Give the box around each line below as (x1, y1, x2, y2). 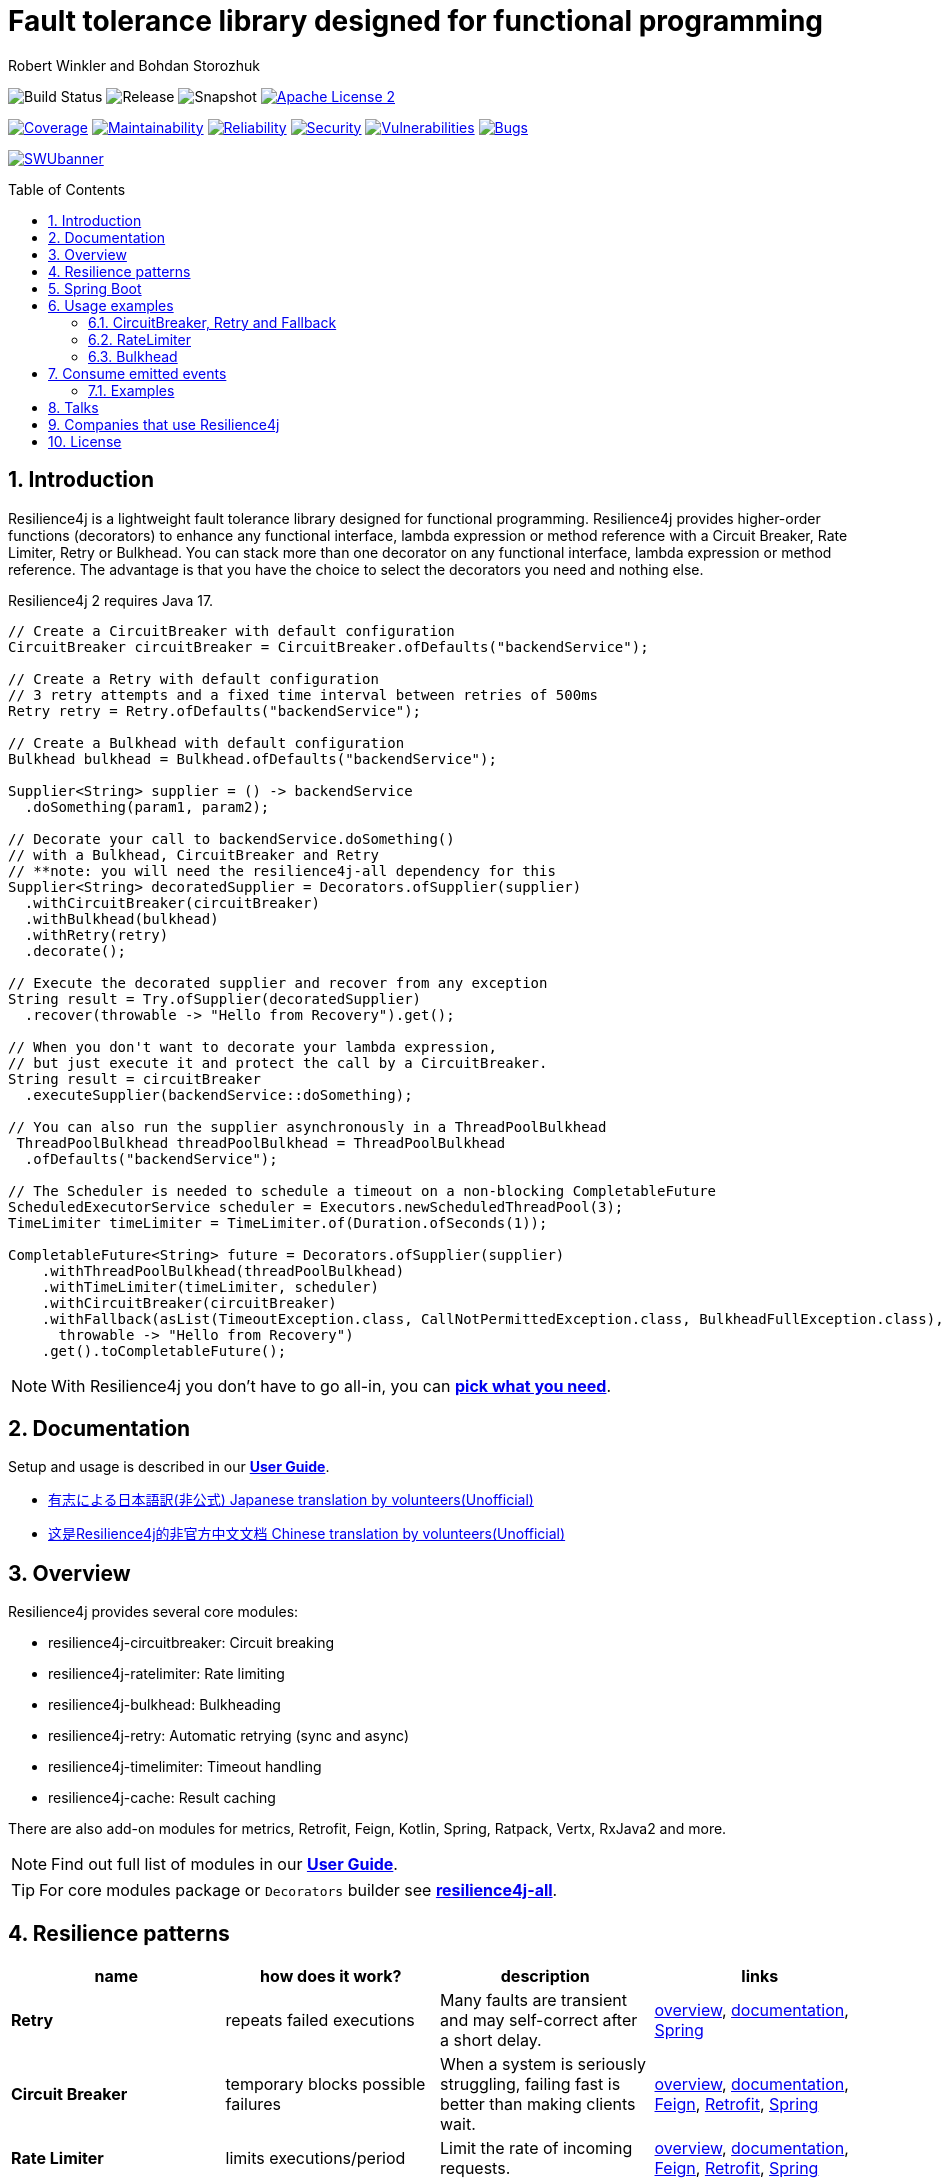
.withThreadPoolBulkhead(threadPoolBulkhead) (41, 1262, 405, 1279)
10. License (48, 432, 122, 450)
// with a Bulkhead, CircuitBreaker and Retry (8, 846, 379, 863)
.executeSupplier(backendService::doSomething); (24, 1086, 413, 1103)
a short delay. (440, 2030, 542, 2051)
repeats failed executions (225, 2010, 415, 2031)
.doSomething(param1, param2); (24, 798, 270, 815)
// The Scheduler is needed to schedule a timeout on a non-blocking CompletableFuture (8, 1182, 717, 1199)
